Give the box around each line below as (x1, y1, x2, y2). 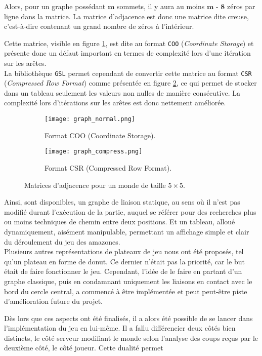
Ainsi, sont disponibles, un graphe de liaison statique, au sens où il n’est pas (4, 196, 240, 207)
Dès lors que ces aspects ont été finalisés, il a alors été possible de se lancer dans (4, 312, 253, 323)
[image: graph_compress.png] (45, 148, 143, 155)
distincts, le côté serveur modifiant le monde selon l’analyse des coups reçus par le (4, 332, 258, 343)
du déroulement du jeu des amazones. (4, 236, 120, 247)
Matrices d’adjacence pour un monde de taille (24, 179, 166, 190)
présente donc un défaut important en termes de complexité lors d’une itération (4, 48, 251, 58)
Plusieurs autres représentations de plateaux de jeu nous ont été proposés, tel (4, 246, 244, 257)
